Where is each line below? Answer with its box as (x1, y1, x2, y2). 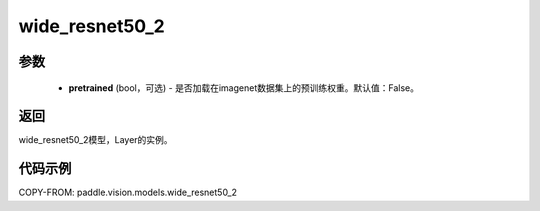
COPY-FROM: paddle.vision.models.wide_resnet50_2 (18, 186, 238, 199)
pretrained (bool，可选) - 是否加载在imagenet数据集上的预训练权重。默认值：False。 (68, 81, 420, 94)
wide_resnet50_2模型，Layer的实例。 (18, 134, 174, 146)
